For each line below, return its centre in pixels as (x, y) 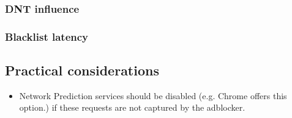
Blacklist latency (47, 36)
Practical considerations (82, 70)
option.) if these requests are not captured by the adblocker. (132, 107)
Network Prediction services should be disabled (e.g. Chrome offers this (153, 95)
